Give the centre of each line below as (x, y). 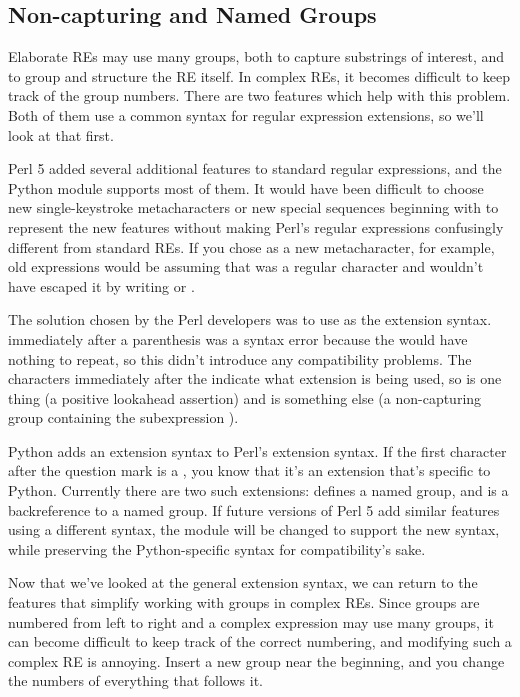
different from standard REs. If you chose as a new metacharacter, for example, (251, 246)
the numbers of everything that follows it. (135, 680)
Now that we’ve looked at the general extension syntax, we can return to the (243, 582)
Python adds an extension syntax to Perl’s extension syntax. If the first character (257, 450)
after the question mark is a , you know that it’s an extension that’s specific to (249, 470)
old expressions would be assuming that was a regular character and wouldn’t (246, 266)
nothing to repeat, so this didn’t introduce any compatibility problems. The (240, 358)
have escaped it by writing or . (101, 285)
